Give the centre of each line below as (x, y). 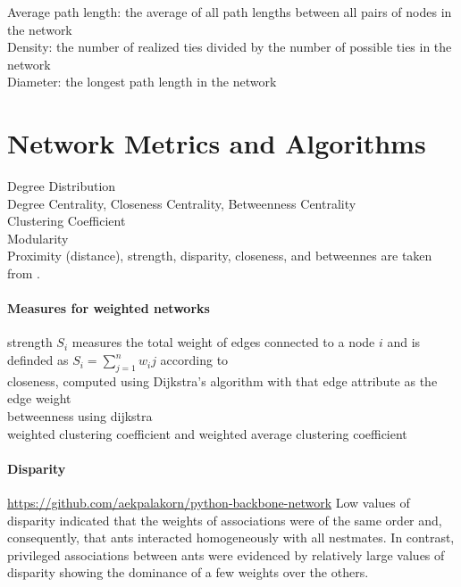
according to (194, 360)
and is (404, 342)
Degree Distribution (62, 186)
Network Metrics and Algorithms (217, 143)
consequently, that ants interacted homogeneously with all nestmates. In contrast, (231, 537)
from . (24, 273)
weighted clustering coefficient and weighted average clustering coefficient (207, 433)
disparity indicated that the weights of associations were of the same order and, (225, 520)
